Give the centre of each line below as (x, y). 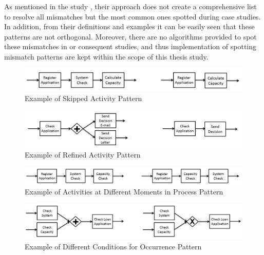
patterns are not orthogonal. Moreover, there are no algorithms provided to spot (130, 36)
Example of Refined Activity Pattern (83, 155)
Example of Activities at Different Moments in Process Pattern (124, 192)
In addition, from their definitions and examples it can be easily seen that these (129, 26)
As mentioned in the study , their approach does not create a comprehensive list (130, 6)
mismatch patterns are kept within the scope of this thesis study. (106, 56)
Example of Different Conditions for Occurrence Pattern (113, 246)
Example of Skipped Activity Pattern (83, 98)
